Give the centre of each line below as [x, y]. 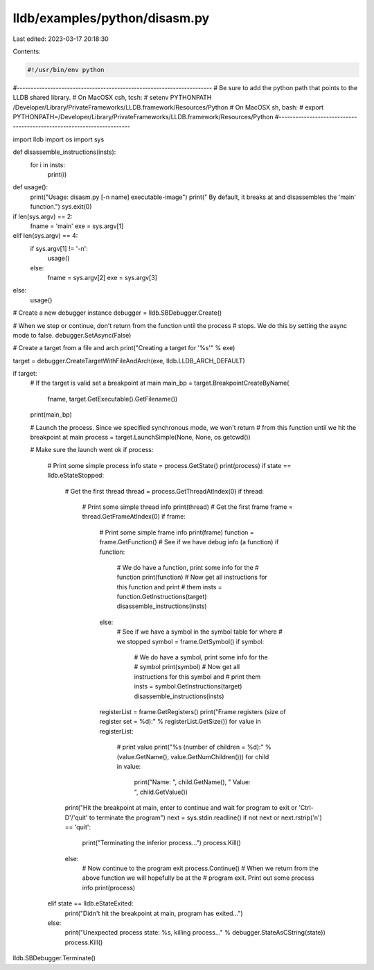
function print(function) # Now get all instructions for [192, 577]
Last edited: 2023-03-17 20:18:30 [61, 39]
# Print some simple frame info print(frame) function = [177, 532]
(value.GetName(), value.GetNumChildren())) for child [193, 756]
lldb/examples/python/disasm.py [111, 18]
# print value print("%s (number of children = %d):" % [194, 747]
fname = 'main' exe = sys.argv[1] [77, 226]
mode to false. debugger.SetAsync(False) [72, 335]
